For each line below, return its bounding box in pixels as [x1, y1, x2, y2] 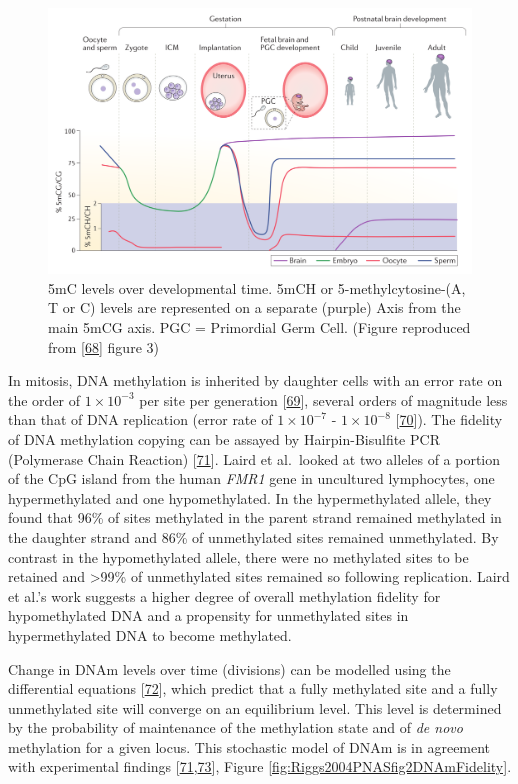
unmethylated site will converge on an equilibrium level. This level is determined [8, 697, 502, 718]
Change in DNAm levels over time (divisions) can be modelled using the [8, 658, 451, 679]
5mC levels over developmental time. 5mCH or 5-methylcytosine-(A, [48, 277, 466, 298]
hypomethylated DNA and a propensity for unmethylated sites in [8, 605, 409, 626]
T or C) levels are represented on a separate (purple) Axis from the [48, 297, 461, 318]
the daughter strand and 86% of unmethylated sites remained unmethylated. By [8, 526, 499, 547]
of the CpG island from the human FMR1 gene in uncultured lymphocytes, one [8, 468, 495, 489]
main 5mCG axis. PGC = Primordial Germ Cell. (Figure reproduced [48, 317, 471, 338]
